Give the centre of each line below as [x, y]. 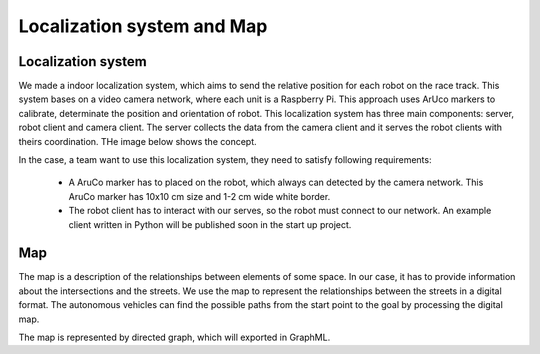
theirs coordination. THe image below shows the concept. [137, 141]
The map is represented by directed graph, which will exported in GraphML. [174, 337]
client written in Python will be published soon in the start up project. [210, 224]
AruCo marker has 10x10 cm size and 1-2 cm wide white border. [199, 196]
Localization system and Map [143, 26]
